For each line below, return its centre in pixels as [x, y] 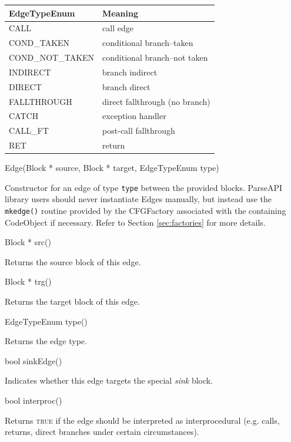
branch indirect [130, 72]
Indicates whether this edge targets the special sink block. [109, 380]
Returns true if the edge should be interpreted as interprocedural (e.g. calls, [142, 420]
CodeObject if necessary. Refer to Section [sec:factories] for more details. [135, 222]
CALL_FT [29, 131]
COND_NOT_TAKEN [52, 57]
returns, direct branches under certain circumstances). [102, 432]
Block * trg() [28, 281]
